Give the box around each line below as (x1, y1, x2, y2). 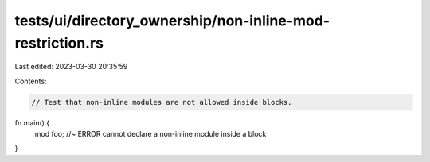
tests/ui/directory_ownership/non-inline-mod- (14, 12, 330, 29)
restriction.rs (14, 34, 104, 52)
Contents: (14, 76, 47, 86)
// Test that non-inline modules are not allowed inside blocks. (31, 98, 292, 106)
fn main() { (14, 118, 50, 127)
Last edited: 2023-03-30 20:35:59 (14, 62, 128, 71)
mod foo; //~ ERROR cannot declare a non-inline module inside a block (34, 129, 267, 139)
